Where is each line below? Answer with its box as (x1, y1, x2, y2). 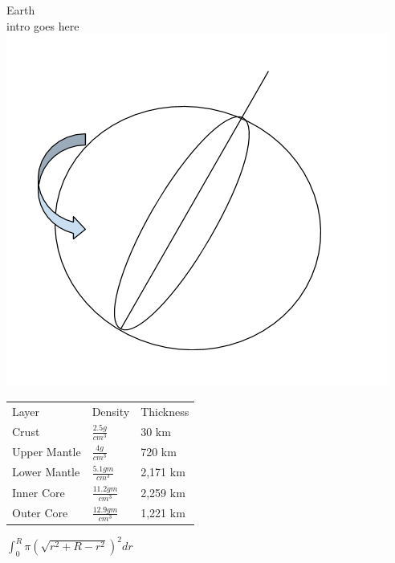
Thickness (140, 402, 189, 419)
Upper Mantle (12, 443, 81, 460)
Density (92, 402, 130, 419)
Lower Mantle (12, 463, 80, 480)
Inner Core (12, 483, 65, 500)
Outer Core (12, 504, 68, 521)
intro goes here (6, 17, 79, 34)
